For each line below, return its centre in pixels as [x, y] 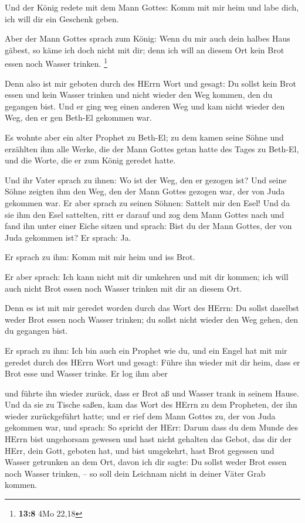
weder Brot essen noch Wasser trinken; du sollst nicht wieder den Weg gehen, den [152, 319]
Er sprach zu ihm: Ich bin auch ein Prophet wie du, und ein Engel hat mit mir [146, 350]
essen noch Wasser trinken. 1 [56, 63]
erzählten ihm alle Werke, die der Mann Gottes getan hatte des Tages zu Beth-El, [152, 148]
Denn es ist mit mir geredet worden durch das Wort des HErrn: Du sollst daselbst [152, 308]
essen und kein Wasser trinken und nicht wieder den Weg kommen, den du [139, 95]
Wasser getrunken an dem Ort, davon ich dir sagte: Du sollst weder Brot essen [146, 462]
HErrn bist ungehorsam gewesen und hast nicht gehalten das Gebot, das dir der [148, 439]
